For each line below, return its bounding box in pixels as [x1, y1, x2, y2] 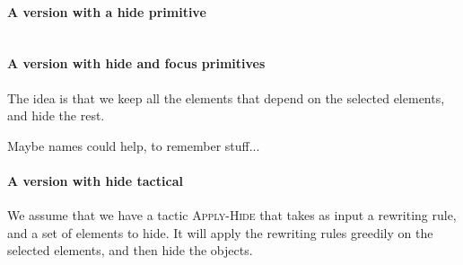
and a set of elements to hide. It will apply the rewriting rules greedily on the [7, 223, 433, 242]
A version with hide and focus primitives [7, 54, 266, 73]
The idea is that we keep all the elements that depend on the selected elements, [7, 88, 445, 107]
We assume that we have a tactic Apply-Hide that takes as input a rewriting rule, [7, 206, 457, 225]
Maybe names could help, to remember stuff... [7, 136, 260, 155]
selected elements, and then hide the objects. [7, 241, 253, 260]
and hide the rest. [7, 106, 105, 125]
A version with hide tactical [7, 171, 183, 190]
